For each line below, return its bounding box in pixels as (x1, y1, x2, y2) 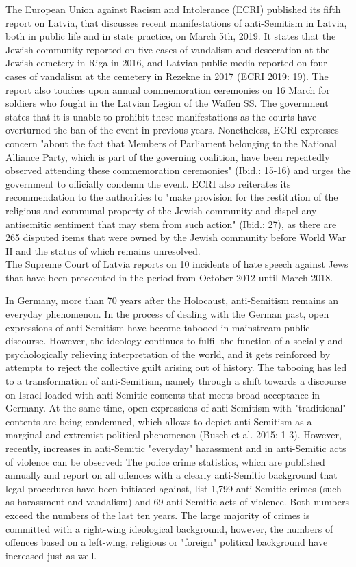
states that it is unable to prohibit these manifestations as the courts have (5, 109, 317, 123)
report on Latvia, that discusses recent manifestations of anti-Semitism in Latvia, (5, 15, 347, 29)
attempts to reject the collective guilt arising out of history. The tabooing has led (5, 360, 347, 375)
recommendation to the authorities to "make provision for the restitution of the (5, 190, 338, 204)
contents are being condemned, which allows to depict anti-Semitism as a (5, 414, 312, 428)
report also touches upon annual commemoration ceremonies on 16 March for (5, 82, 330, 97)
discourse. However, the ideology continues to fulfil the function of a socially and (5, 333, 344, 348)
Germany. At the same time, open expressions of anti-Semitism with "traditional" (5, 401, 346, 415)
